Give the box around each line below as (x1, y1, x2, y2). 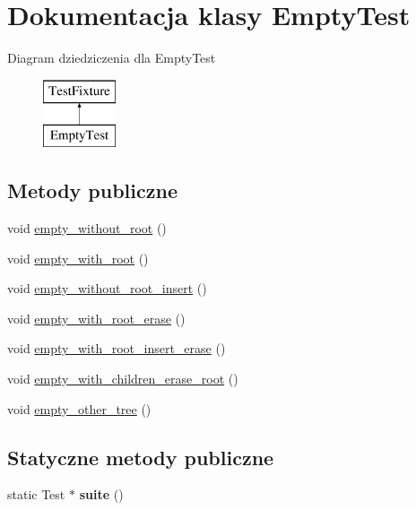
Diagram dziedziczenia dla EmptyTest (7, 48, 216, 67)
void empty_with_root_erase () (7, 308, 186, 327)
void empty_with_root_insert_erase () (7, 339, 226, 358)
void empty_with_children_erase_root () (7, 369, 238, 388)
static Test (7, 485, 65, 504)
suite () (79, 485, 124, 504)
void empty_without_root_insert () (7, 279, 207, 298)
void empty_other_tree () (7, 399, 152, 418)
